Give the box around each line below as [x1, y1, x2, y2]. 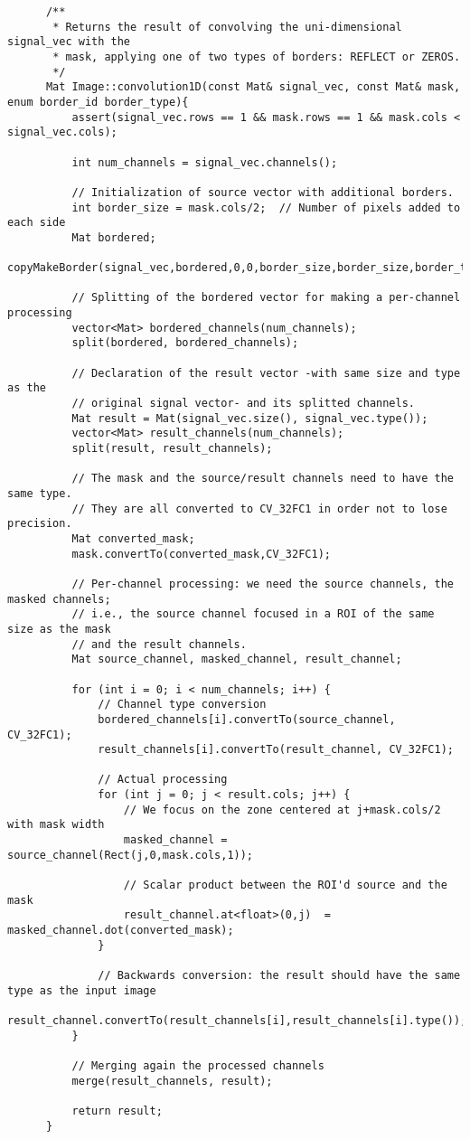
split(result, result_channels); [71, 442, 273, 456]
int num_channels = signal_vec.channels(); [71, 155, 338, 169]
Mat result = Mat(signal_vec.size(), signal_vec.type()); [71, 411, 428, 425]
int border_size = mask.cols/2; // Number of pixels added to [71, 201, 461, 214]
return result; [71, 1104, 163, 1117]
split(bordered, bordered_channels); [71, 336, 299, 350]
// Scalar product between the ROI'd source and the [123, 879, 447, 892]
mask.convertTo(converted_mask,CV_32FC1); [71, 547, 331, 560]
